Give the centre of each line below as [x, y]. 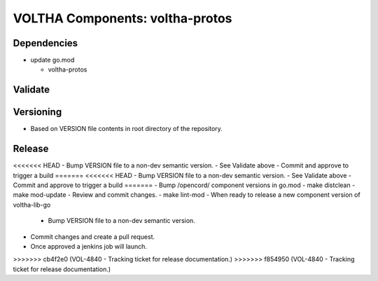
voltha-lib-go [32, 205]
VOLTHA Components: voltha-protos [122, 18]
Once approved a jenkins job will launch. [89, 247]
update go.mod [52, 60]
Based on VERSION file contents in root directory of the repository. [127, 129]
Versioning [37, 112]
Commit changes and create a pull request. [93, 237]
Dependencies [45, 43]
